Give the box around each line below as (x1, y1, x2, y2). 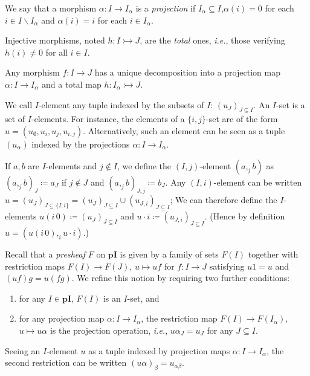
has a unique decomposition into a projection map (94, 66, 280, 79)
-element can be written (213, 175, 302, 188)
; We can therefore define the (170, 193, 277, 206)
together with (248, 247, 299, 260)
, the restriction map (141, 312, 218, 325)
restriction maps (5, 259, 65, 272)
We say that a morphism (5, 2, 97, 14)
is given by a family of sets (120, 247, 219, 260)
